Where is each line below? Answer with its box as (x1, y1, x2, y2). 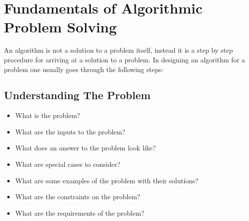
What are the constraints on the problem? (15, 192, 140, 202)
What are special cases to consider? (15, 159, 120, 169)
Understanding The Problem (4, 88, 151, 103)
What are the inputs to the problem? (15, 126, 126, 136)
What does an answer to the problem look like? (15, 143, 156, 153)
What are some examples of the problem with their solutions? (15, 175, 199, 185)
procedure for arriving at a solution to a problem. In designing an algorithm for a (4, 54, 245, 64)
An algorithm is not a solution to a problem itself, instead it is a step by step (4, 45, 233, 55)
